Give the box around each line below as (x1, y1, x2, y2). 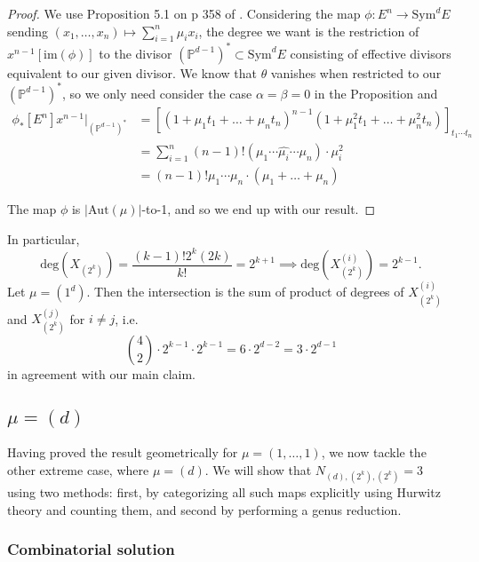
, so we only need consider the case (61, 83, 252, 102)
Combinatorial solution (7, 538, 175, 560)
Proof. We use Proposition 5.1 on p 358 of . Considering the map (7, 4, 361, 22)
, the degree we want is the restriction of (198, 21, 419, 40)
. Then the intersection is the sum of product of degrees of (86, 282, 404, 301)
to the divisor (99, 44, 172, 62)
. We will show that (204, 460, 312, 479)
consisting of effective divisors (290, 44, 451, 62)
